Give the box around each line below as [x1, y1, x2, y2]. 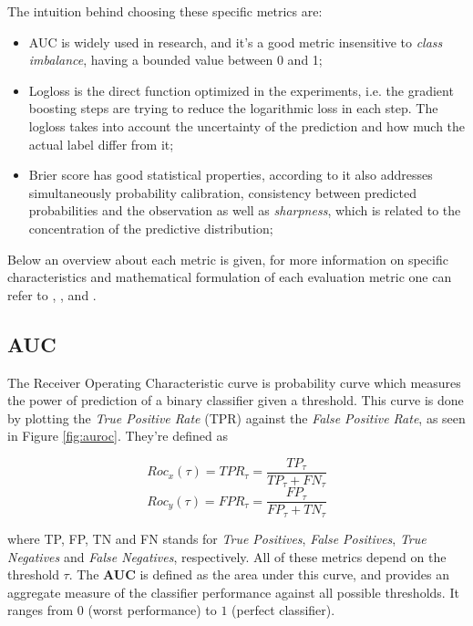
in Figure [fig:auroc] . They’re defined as [7, 426, 228, 445]
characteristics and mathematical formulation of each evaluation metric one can [7, 267, 452, 287]
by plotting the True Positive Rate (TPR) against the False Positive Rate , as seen [7, 408, 466, 427]
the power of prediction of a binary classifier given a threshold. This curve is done [7, 391, 464, 410]
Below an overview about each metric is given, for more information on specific [7, 249, 448, 268]
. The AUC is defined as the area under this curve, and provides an [68, 565, 450, 584]
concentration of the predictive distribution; [28, 218, 273, 237]
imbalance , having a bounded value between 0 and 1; [28, 50, 323, 69]
